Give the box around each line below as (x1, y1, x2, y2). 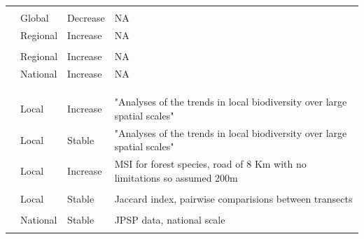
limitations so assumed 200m (114, 170, 238, 184)
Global (20, 10, 49, 24)
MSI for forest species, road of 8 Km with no (114, 157, 307, 171)
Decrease (67, 10, 105, 24)
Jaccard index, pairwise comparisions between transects (114, 191, 353, 205)
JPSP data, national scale (114, 212, 225, 227)
